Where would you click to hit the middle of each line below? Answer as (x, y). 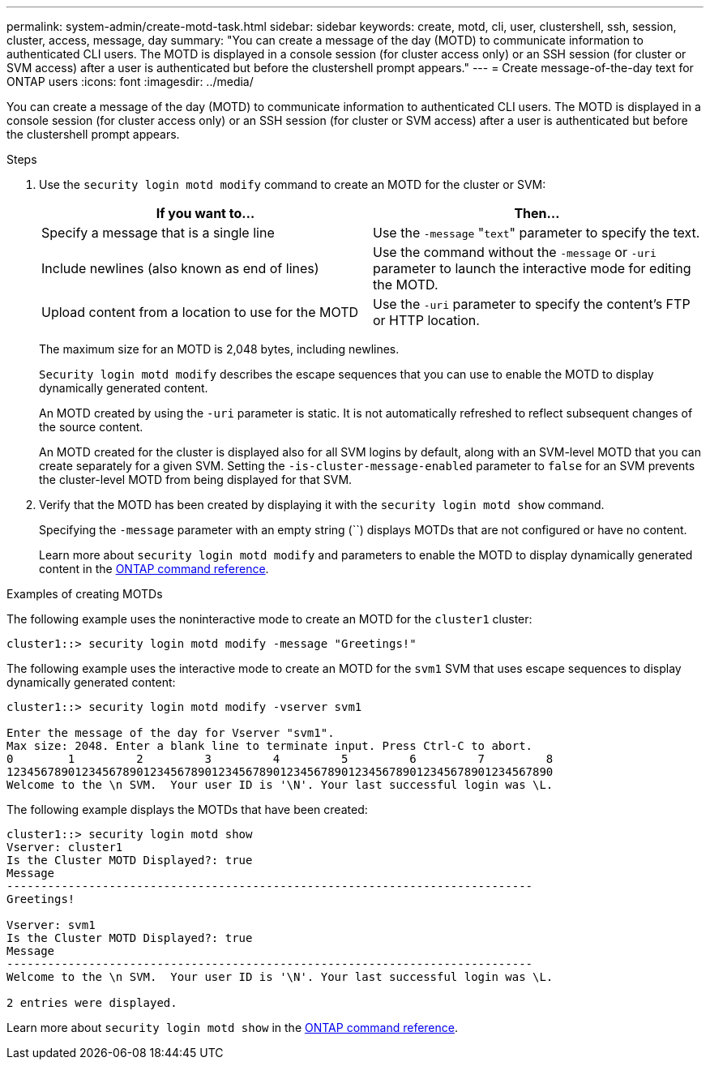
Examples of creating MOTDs (85, 594)
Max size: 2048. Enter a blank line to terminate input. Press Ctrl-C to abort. (270, 746)
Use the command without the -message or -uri (515, 252)
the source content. (91, 427)
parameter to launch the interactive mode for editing (532, 268)
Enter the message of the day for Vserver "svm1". (171, 733)
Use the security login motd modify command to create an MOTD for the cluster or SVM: (293, 184)
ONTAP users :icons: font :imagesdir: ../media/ (130, 81)
